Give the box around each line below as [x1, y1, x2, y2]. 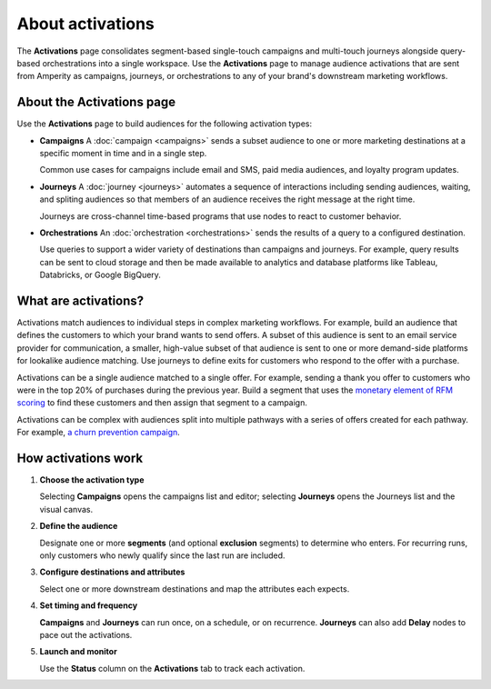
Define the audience [39, 521, 118, 532]
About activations [16, 14, 155, 34]
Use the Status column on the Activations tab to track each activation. [39, 663, 306, 674]
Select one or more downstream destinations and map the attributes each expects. [39, 583, 350, 594]
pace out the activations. [39, 629, 133, 640]
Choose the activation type [39, 474, 145, 485]
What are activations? [16, 293, 145, 308]
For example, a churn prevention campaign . [16, 427, 181, 438]
